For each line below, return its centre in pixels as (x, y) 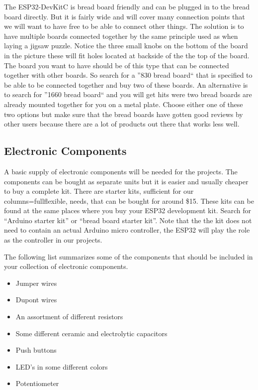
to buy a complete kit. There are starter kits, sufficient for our (99, 191)
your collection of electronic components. (66, 266)
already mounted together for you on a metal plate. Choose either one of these (124, 104)
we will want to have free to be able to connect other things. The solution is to (124, 26)
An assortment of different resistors (69, 317)
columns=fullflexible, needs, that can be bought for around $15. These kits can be (129, 200)
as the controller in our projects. (53, 240)
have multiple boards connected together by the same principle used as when (121, 36)
